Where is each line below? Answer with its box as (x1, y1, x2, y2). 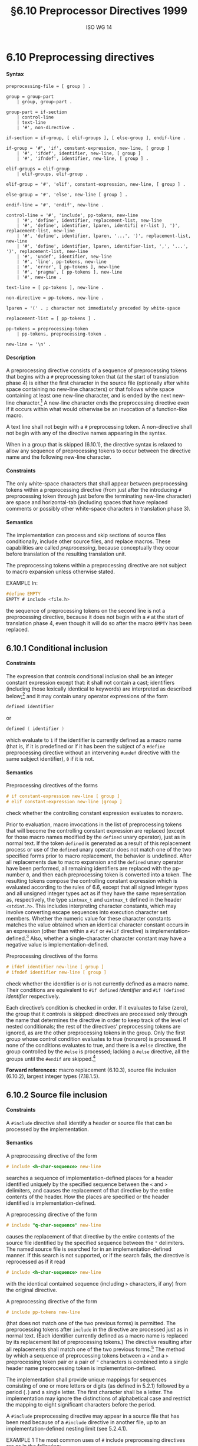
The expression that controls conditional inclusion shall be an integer (6, 672, 173, 679)
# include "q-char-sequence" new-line (6, 1222, 101, 1228)
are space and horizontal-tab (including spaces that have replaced (6, 499, 168, 506)
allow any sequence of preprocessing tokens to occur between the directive (6, 447, 191, 454)
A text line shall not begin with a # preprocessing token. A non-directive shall (6, 423, 193, 430)
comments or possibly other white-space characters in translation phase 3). (6, 505, 190, 512)
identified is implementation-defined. (6, 1199, 96, 1207)
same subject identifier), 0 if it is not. (6, 755, 94, 763)
